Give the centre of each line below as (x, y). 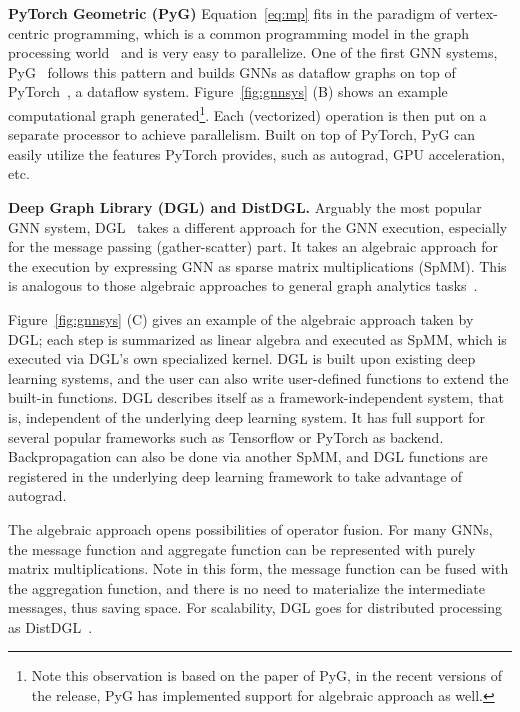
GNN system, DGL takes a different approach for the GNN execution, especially (258, 226)
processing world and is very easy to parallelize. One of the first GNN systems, (253, 52)
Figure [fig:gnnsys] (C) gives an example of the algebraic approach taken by (241, 318)
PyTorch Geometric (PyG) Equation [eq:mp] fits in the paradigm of (229, 13)
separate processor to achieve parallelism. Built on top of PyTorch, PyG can (242, 134)
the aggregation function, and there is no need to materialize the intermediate (247, 587)
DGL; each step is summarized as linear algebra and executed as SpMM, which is (257, 338)
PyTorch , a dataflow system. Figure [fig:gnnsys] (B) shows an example (228, 91)
